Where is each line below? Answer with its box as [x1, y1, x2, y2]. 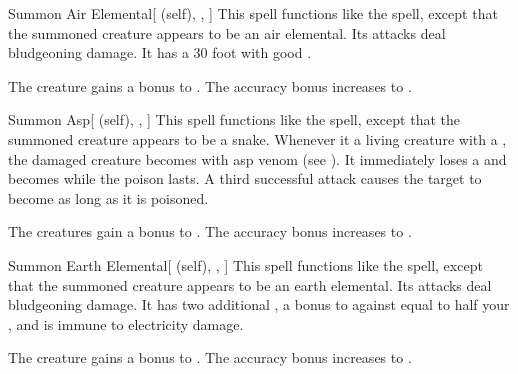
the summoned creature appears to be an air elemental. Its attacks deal [8, 22, 446, 43]
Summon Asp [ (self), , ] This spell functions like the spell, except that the [8, 109, 460, 130]
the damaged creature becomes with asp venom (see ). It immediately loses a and [8, 148, 507, 169]
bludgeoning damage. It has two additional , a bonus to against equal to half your [8, 294, 510, 315]
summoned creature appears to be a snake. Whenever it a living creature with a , [8, 128, 507, 149]
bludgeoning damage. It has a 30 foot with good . [8, 42, 312, 63]
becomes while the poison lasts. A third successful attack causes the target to [8, 168, 482, 189]
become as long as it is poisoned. [8, 187, 209, 208]
